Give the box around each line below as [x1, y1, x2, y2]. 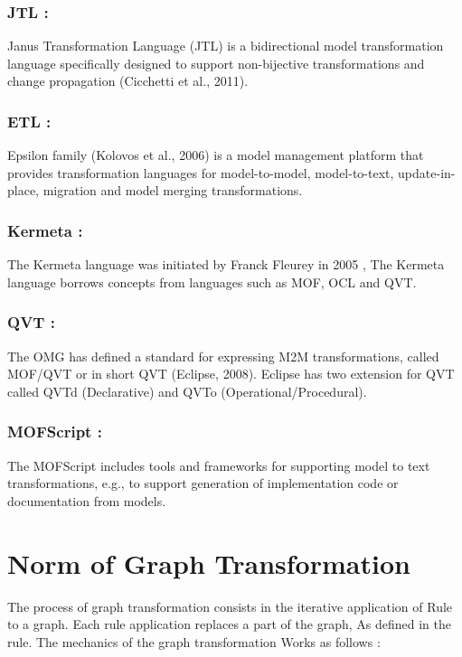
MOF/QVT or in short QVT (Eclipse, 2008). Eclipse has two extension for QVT [7, 364, 455, 383]
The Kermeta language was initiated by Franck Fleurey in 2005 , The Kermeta [7, 255, 445, 274]
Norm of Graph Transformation [7, 544, 410, 581]
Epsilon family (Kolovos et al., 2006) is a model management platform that [7, 145, 424, 164]
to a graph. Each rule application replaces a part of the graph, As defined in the [7, 615, 451, 634]
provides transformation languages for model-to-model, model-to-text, [7, 163, 394, 182]
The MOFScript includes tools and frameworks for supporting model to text [7, 455, 430, 474]
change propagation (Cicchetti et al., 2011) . [7, 71, 249, 90]
